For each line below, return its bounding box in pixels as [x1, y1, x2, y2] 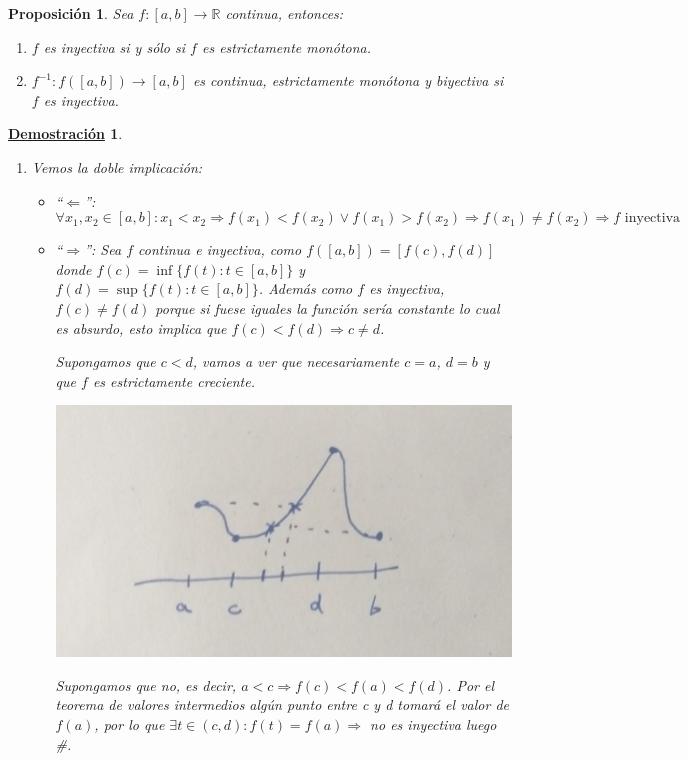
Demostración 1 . [8, 123, 123, 144]
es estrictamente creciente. [92, 370, 255, 391]
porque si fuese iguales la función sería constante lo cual [155, 297, 500, 318]
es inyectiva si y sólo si [43, 36, 186, 57]
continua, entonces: [225, 3, 344, 23]
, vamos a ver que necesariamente [192, 351, 400, 372]
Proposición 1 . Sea [8, 3, 134, 23]
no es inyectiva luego [370, 713, 497, 734]
